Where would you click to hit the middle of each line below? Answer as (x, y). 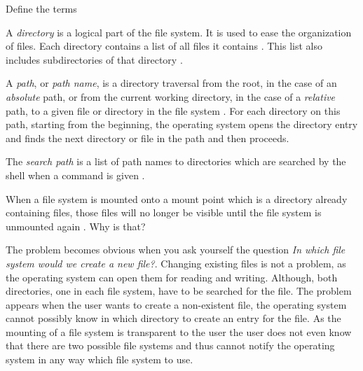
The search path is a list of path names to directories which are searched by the (176, 161)
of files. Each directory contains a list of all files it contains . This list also (164, 46)
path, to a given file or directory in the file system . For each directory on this (173, 110)
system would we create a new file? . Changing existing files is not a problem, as (176, 263)
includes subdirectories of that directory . (94, 59)
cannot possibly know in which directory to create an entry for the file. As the (173, 318)
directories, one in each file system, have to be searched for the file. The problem (179, 291)
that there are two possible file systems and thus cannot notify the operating (170, 345)
